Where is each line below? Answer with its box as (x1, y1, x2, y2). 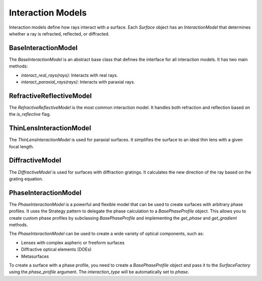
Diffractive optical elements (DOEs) (21, 246, 92, 252)
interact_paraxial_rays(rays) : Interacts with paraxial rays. (21, 79, 135, 85)
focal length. (9, 143, 34, 149)
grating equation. (9, 176, 44, 182)
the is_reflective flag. (9, 111, 51, 117)
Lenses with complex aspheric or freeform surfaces (21, 240, 125, 246)
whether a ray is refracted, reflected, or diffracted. (9, 31, 110, 36)
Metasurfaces (21, 253, 49, 259)
